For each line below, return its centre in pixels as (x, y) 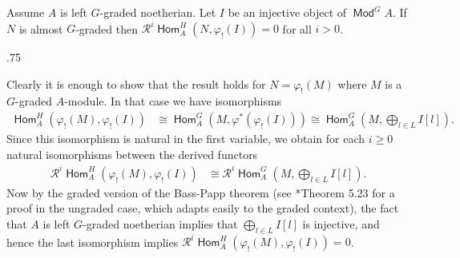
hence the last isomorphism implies (93, 242)
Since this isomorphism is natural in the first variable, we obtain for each (186, 139)
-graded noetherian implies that (160, 224)
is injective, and (341, 224)
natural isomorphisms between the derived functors (132, 154)
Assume (26, 12)
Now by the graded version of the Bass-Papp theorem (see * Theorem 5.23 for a (201, 192)
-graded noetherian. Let (158, 12)
